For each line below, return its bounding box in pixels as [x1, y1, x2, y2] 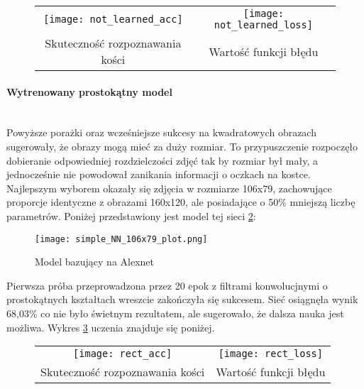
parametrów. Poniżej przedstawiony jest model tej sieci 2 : [6, 208, 256, 223]
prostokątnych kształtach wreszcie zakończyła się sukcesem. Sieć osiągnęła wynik [6, 292, 358, 307]
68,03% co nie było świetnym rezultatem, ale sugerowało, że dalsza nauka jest [6, 305, 344, 320]
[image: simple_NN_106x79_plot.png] [35, 234, 208, 244]
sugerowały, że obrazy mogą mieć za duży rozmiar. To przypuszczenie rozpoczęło [6, 138, 358, 153]
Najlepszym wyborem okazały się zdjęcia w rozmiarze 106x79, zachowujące [6, 180, 332, 195]
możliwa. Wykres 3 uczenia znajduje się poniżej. [6, 319, 215, 334]
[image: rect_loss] [218, 348, 323, 360]
